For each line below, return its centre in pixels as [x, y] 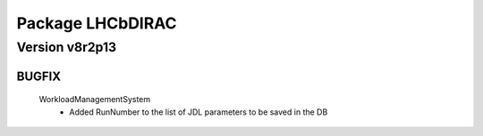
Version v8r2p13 [67, 47]
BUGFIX [39, 76]
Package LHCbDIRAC [97, 23]
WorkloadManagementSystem [95, 100]
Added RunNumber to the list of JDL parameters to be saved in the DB [199, 112]
